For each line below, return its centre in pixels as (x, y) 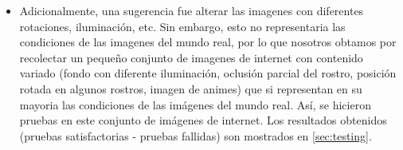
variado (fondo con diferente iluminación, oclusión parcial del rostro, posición (208, 73)
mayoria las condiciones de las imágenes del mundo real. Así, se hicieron (195, 104)
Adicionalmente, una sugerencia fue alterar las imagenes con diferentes (192, 10)
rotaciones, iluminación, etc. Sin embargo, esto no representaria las (182, 26)
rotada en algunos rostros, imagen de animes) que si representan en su (191, 88)
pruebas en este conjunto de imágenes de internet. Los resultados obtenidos (203, 120)
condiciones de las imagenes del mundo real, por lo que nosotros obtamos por (208, 42)
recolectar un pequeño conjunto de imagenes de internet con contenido (191, 57)
